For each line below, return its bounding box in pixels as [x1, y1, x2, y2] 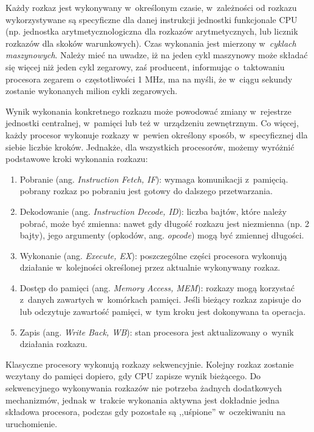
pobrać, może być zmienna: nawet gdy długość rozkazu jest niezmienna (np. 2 [19, 217, 310, 229]
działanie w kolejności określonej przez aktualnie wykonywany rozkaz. [19, 261, 281, 274]
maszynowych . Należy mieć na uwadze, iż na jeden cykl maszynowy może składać [5, 49, 308, 61]
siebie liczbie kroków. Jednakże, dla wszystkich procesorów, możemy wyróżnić [5, 140, 295, 153]
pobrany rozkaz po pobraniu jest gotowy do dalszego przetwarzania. [19, 184, 273, 197]
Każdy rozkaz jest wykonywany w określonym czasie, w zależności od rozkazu [5, 1, 297, 13]
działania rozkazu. [19, 337, 87, 350]
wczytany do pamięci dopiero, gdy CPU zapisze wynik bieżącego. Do [5, 370, 261, 382]
